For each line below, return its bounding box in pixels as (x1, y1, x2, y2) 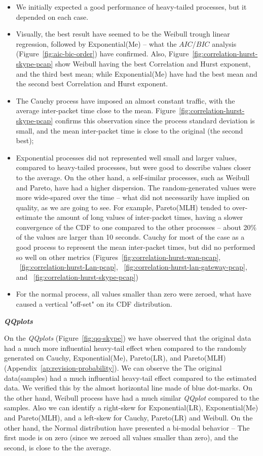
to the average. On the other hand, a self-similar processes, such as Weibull (16, 172, 250, 182)
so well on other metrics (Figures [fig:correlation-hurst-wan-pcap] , (16, 251, 221, 262)
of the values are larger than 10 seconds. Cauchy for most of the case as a (16, 232, 245, 242)
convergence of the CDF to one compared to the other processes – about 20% (16, 221, 257, 232)
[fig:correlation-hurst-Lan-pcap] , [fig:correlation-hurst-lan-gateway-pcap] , (19, 262, 247, 272)
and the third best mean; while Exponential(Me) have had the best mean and (16, 68, 257, 79)
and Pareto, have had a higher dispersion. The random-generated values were (16, 182, 256, 192)
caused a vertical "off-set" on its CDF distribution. (16, 299, 172, 309)
